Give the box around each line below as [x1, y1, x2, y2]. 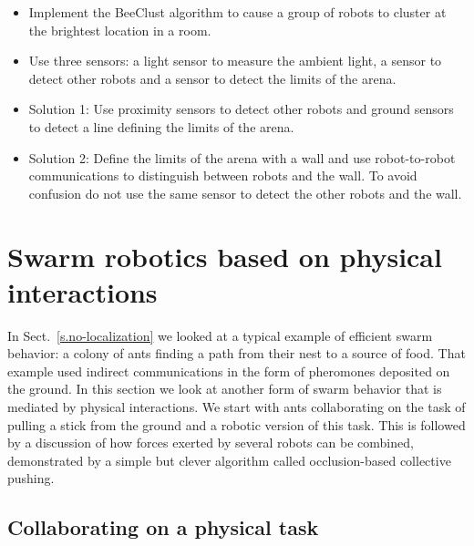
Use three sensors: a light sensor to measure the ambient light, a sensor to [28, 51, 442, 70]
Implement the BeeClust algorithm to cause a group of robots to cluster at [28, 3, 447, 21]
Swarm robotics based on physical [7, 237, 442, 274]
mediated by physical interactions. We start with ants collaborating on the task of [7, 397, 466, 417]
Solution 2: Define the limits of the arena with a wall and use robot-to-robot [28, 148, 456, 167]
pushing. [7, 469, 55, 488]
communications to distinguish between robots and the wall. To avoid [28, 166, 417, 185]
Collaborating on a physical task [7, 513, 319, 541]
